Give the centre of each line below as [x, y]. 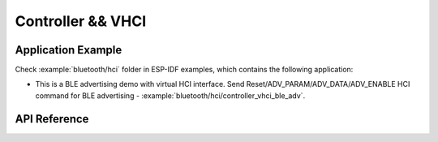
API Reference [52, 119]
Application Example [69, 50]
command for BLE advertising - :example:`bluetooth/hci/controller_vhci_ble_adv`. [170, 95]
